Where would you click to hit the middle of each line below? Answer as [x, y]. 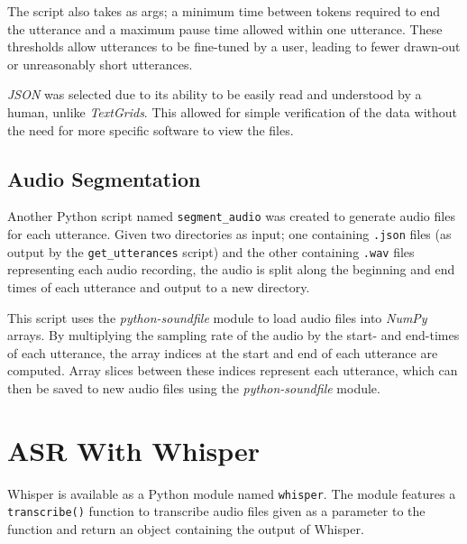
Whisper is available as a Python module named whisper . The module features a [232, 493]
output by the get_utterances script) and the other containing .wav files [211, 251]
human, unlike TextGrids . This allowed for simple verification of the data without [232, 111]
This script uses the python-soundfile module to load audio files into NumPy [217, 317]
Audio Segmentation [104, 178]
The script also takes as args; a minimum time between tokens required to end [224, 11]
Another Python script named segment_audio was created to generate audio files [231, 216]
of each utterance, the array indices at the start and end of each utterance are [223, 352]
